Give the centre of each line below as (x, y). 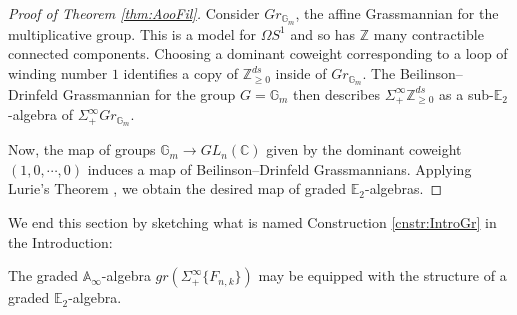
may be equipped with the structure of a (382, 275)
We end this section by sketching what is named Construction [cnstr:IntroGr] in (252, 222)
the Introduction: (60, 241)
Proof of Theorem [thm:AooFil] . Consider (134, 13)
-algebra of (40, 114)
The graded (43, 275)
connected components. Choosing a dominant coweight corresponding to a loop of (258, 53)
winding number (58, 73)
